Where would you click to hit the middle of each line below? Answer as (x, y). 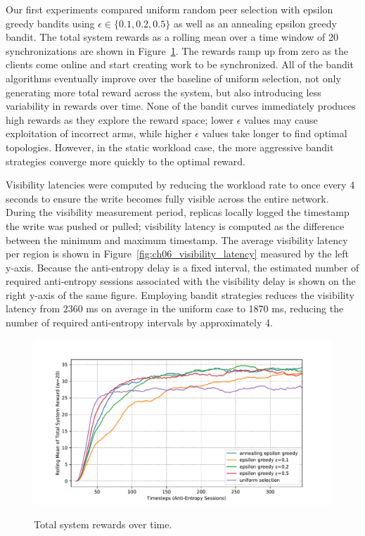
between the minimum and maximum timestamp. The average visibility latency (177, 240)
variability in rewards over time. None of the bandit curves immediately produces (181, 106)
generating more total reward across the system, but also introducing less (164, 92)
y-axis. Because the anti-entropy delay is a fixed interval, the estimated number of (182, 267)
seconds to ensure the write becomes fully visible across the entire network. (167, 198)
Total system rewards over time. (103, 524)
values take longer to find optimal (275, 133)
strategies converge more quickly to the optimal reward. (126, 161)
